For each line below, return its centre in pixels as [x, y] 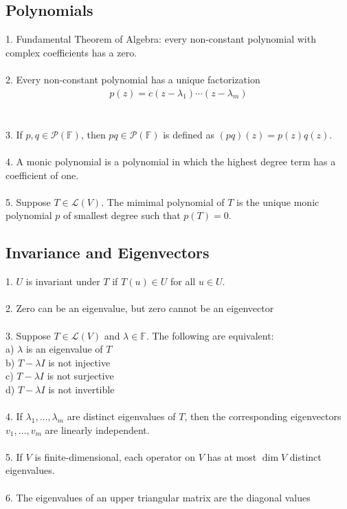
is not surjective [80, 376]
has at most [232, 456]
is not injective [79, 362]
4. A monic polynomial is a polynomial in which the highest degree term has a [171, 161]
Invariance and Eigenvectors [108, 252]
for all [183, 281]
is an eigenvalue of [64, 349]
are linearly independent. [97, 429]
